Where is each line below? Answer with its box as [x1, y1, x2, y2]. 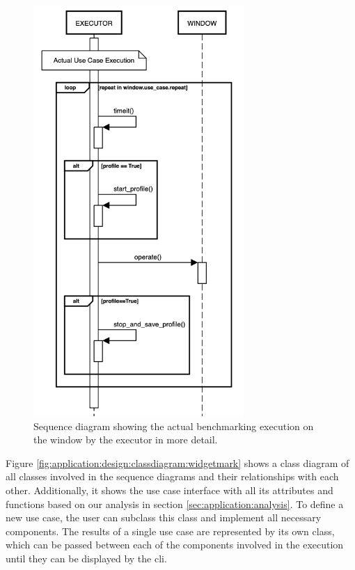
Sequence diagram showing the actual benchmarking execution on [33, 418, 314, 433]
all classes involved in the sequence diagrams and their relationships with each [6, 469, 339, 484]
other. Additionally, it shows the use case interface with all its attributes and [6, 482, 333, 497]
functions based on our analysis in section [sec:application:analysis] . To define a [6, 496, 344, 511]
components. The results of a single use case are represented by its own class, [6, 523, 335, 538]
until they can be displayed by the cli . [6, 551, 167, 565]
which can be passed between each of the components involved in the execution [6, 537, 344, 552]
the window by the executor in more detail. [33, 432, 218, 447]
